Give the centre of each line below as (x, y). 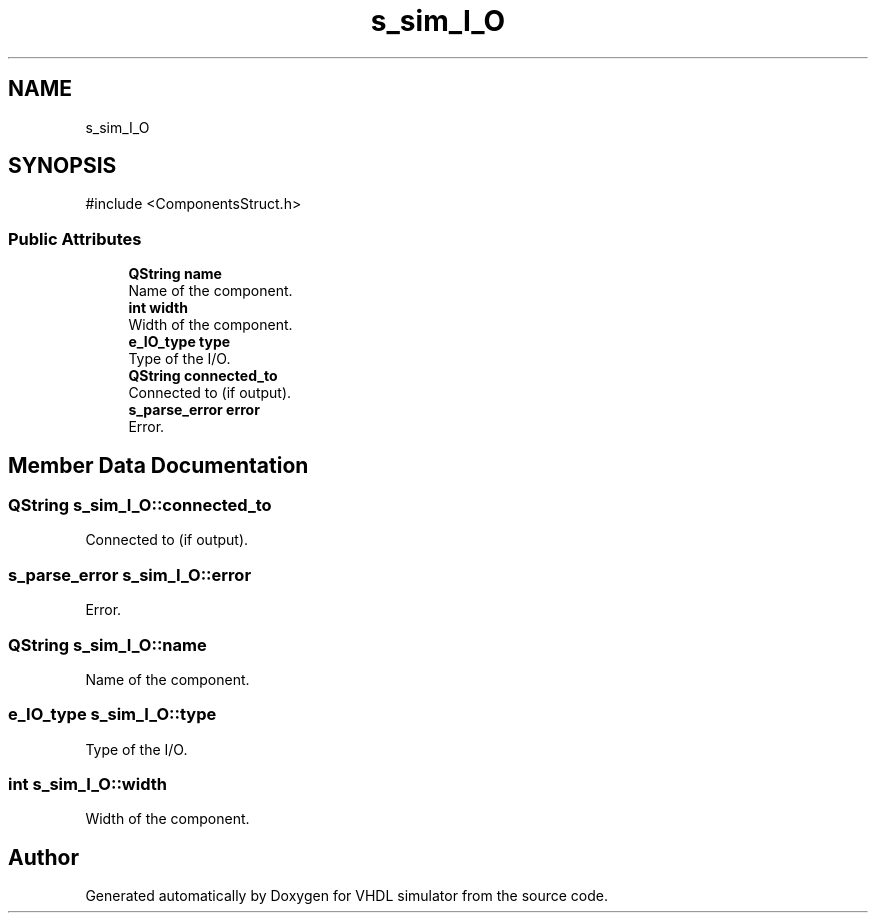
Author (43, 857)
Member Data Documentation (158, 465)
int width (158, 308)
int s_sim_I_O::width (87, 784)
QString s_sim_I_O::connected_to (140, 505)
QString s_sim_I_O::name (107, 644)
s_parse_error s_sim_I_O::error (130, 574)
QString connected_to (203, 376)
